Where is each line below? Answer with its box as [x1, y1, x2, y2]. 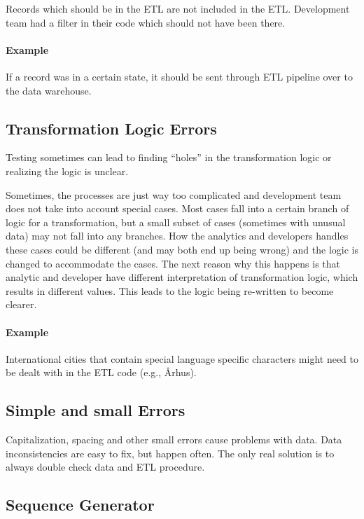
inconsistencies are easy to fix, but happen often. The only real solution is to [6, 445, 335, 460]
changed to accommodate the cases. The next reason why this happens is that [6, 256, 341, 270]
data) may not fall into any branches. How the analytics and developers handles [6, 228, 349, 243]
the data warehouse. [6, 83, 92, 97]
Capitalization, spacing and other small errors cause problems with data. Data [6, 432, 342, 447]
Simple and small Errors [6, 399, 185, 421]
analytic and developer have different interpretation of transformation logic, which [6, 270, 358, 284]
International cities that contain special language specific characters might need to [6, 351, 359, 366]
